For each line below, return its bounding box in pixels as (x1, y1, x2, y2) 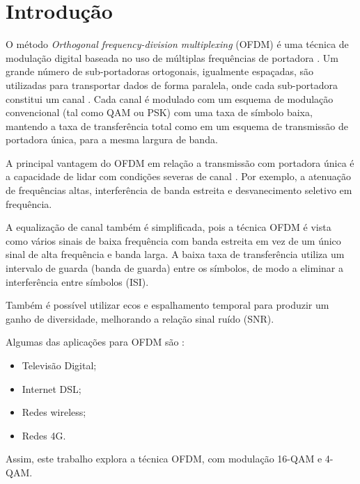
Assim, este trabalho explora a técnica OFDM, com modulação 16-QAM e (6, 451, 322, 466)
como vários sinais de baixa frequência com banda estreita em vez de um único (6, 233, 341, 248)
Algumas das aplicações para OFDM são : (6, 334, 185, 349)
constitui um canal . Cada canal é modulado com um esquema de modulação (6, 91, 334, 106)
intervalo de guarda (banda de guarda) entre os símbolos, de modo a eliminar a (6, 261, 343, 275)
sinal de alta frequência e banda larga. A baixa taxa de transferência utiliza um (6, 247, 345, 261)
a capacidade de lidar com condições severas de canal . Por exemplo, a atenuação (6, 169, 351, 184)
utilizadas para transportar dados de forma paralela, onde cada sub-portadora (6, 77, 338, 92)
